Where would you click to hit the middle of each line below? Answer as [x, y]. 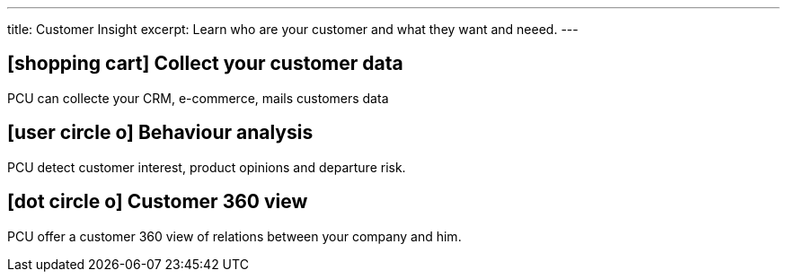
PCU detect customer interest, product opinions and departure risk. [207, 167]
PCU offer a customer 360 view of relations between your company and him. [234, 236]
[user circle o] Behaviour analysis [160, 133]
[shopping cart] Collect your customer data [205, 64]
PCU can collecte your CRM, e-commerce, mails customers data [198, 98]
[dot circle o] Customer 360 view [158, 202]
